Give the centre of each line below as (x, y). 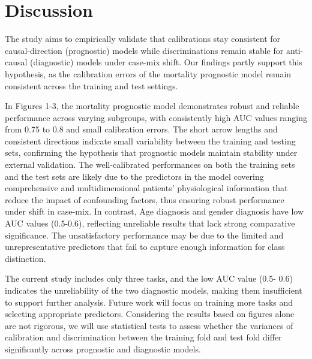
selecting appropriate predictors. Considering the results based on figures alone (150, 314)
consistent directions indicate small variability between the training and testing (150, 141)
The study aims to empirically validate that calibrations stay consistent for (143, 39)
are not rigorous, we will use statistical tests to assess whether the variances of (149, 325)
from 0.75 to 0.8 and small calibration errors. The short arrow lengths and (141, 129)
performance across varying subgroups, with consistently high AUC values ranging (156, 117)
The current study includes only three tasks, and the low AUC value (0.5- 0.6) (149, 278)
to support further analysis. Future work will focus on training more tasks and (149, 302)
